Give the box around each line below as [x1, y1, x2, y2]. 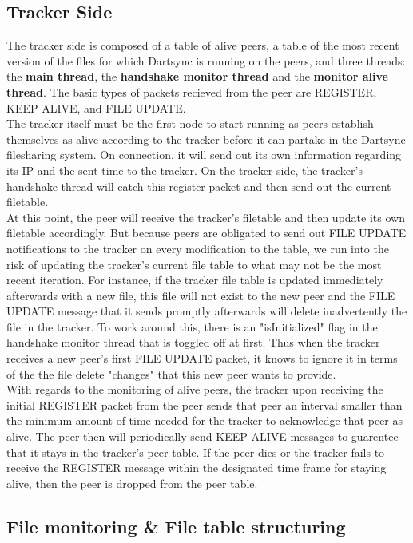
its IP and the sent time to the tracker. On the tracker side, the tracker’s [6, 161, 363, 178]
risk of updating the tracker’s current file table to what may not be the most [6, 256, 382, 272]
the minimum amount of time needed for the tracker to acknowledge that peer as [6, 412, 403, 429]
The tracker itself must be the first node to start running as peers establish [6, 115, 374, 132]
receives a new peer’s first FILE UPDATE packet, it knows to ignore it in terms [6, 350, 398, 367]
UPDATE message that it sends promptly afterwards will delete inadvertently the [6, 303, 407, 319]
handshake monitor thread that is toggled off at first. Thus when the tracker [6, 334, 380, 351]
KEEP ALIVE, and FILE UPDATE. [6, 99, 186, 116]
